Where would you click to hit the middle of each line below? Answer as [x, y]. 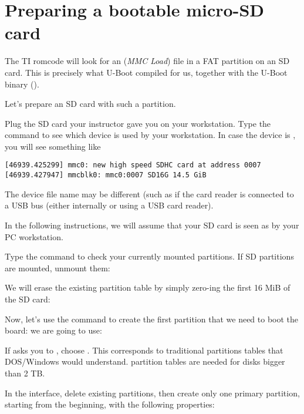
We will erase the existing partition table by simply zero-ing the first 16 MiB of [148, 287]
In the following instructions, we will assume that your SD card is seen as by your [152, 225]
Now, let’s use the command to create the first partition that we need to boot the [152, 319]
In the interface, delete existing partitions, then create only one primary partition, [152, 393]
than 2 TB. [25, 373]
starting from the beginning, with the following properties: [110, 404]
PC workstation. [34, 236]
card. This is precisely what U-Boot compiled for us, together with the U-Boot [146, 72]
